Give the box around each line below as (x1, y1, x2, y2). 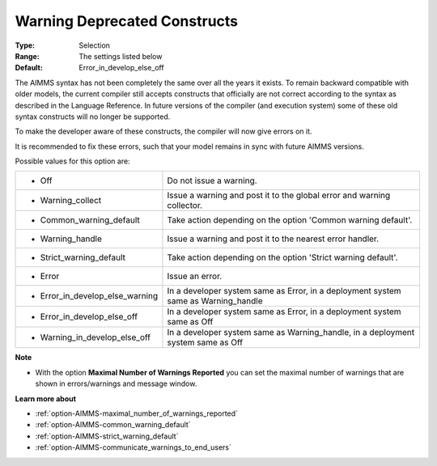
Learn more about (15, 393, 77, 404)
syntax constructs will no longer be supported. (15, 112, 171, 121)
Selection (78, 40, 111, 50)
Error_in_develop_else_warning (40, 290, 159, 302)
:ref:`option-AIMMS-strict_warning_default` (35, 431, 179, 441)
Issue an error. (167, 271, 223, 282)
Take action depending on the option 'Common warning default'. (167, 214, 413, 226)
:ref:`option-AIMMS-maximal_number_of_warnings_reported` (35, 409, 239, 418)
